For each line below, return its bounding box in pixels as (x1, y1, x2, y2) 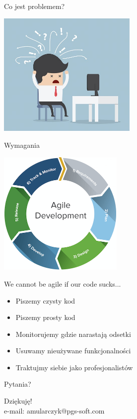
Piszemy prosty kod (15, 312, 75, 322)
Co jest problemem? (4, 1, 65, 11)
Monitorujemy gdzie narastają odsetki (15, 328, 131, 339)
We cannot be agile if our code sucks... (4, 278, 121, 289)
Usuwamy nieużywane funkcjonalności (15, 345, 131, 356)
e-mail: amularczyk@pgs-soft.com (4, 405, 105, 416)
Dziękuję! (4, 396, 32, 406)
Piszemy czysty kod (15, 295, 75, 306)
